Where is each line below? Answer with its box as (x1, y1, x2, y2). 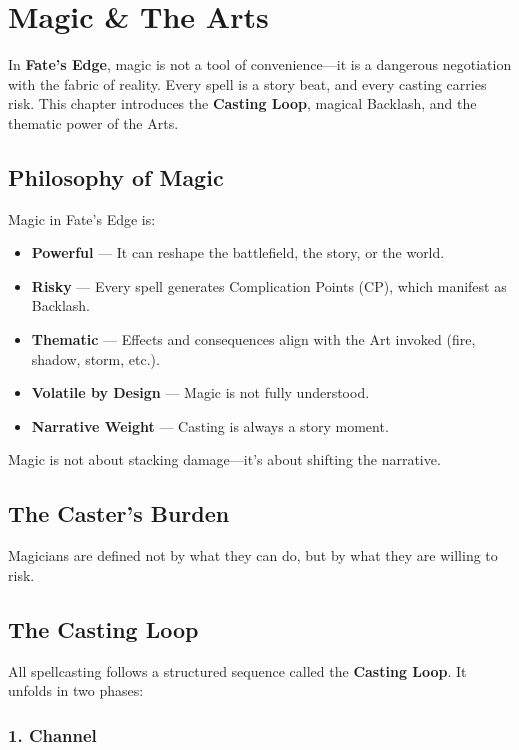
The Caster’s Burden (8, 498, 230, 529)
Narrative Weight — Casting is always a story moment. (31, 415, 389, 436)
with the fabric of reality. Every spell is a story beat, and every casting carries (8, 73, 487, 94)
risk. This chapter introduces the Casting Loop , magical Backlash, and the (8, 93, 477, 114)
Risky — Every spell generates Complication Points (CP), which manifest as (31, 275, 507, 296)
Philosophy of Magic (8, 161, 224, 192)
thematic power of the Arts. (8, 112, 179, 133)
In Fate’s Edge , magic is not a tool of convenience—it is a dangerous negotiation (8, 54, 512, 75)
